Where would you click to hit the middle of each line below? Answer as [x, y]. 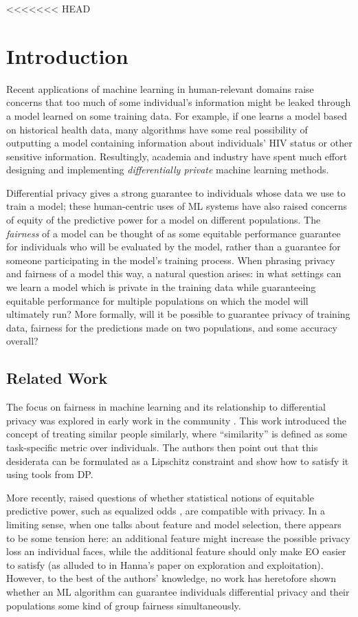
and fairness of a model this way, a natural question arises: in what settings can [174, 273]
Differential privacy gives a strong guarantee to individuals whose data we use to [176, 192]
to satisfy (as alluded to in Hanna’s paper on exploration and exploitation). [165, 564]
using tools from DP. [50, 474]
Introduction [67, 55]
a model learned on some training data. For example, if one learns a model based [177, 115]
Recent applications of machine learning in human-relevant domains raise [160, 88]
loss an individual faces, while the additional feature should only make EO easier [176, 551]
